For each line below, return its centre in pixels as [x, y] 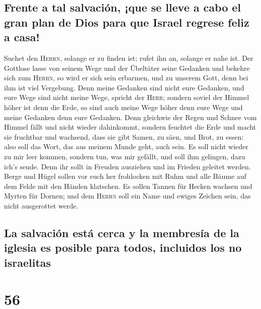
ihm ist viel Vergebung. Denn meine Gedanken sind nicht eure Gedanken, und [124, 87]
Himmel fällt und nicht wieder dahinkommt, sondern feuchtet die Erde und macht [130, 127]
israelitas [28, 262]
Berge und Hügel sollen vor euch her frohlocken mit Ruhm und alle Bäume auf [125, 176]
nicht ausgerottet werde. [41, 205]
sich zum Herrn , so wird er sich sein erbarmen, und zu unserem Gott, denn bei [126, 78]
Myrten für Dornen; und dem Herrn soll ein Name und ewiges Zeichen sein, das [127, 196]
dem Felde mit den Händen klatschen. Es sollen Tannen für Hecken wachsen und [128, 186]
